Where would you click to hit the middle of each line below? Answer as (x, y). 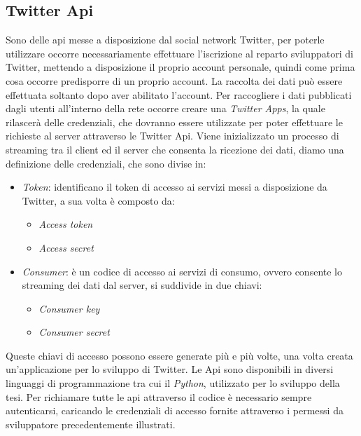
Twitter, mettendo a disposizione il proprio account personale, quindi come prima (180, 67)
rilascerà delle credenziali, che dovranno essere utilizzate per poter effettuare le (174, 122)
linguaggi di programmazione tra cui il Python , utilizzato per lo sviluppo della (173, 383)
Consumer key (69, 308)
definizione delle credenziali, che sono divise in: (106, 163)
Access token (66, 224)
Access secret (66, 247)
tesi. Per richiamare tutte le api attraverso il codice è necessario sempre (159, 396)
